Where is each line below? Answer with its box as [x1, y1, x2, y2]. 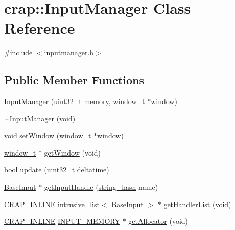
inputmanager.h [44, 47, 94, 58]
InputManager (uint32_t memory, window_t [4, 96, 145, 107]
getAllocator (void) [128, 216, 189, 226]
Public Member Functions [4, 72, 144, 88]
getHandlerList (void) [163, 198, 231, 209]
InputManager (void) [9, 113, 76, 123]
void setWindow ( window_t [4, 130, 91, 141]
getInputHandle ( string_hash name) [44, 182, 158, 192]
